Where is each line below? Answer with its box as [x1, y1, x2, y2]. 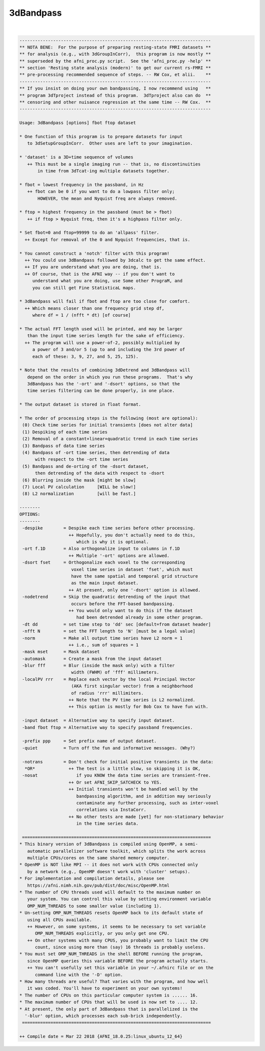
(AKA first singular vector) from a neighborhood [71, 683, 193, 689]
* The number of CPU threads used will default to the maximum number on [19, 889, 201, 895]
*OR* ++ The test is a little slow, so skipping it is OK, [25, 766, 201, 771]
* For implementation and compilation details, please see [19, 876, 164, 881]
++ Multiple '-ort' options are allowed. [68, 553, 170, 558]
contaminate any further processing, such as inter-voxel [76, 800, 219, 806]
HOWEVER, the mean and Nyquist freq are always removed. [37, 195, 178, 201]
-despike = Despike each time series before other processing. [22, 525, 196, 531]
